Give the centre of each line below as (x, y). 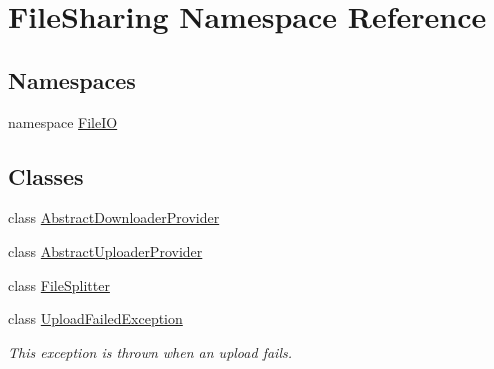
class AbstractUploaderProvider (105, 250)
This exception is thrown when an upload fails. (150, 351)
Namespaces (72, 79)
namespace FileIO (63, 121)
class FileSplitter (59, 284)
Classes (46, 175)
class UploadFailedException (95, 318)
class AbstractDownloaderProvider (114, 217)
